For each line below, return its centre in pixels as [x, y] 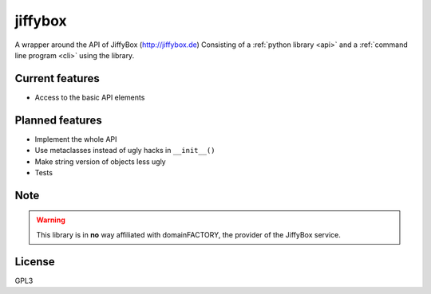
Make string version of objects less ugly [101, 161]
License [35, 262]
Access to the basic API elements [90, 97]
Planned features [59, 120]
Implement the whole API [76, 139]
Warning [51, 220]
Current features [57, 78]
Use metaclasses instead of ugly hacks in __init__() [125, 151]
